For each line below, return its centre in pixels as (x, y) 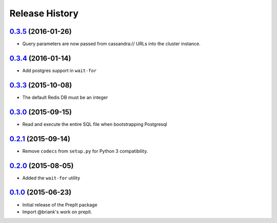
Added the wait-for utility (51, 178)
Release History (44, 13)
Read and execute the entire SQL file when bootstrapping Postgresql (95, 124)
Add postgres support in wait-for (60, 70)
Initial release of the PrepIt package (60, 205)
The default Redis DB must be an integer (65, 97)
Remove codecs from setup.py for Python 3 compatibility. (85, 151)
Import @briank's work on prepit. (57, 212)
